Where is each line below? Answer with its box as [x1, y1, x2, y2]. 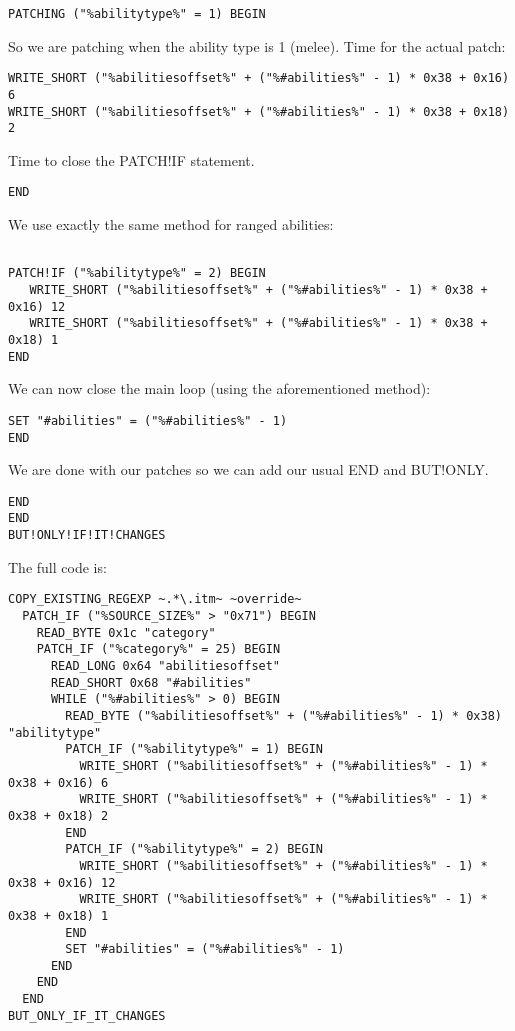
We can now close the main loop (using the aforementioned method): [8, 378, 431, 399]
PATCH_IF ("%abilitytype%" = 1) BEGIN [65, 742, 323, 757]
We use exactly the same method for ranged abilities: [8, 214, 334, 235]
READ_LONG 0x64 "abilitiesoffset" [50, 659, 281, 673]
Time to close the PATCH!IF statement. [8, 149, 255, 170]
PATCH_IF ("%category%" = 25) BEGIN [36, 642, 281, 657]
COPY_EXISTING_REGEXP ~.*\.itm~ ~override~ [8, 592, 302, 607]
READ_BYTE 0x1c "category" [36, 625, 216, 640]
